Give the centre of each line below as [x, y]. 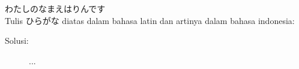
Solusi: [17, 40]
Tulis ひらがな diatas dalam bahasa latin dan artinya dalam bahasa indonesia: [150, 20]
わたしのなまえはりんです [55, 8]
